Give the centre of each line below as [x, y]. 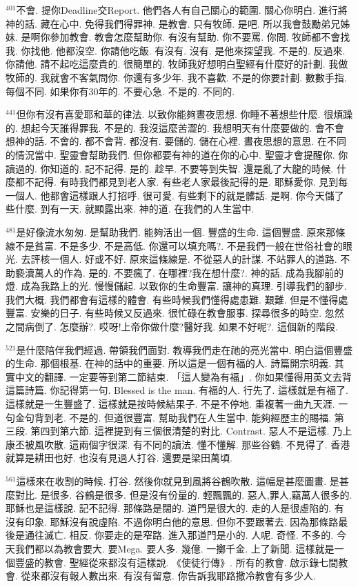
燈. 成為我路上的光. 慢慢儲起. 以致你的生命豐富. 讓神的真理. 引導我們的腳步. [176, 286]
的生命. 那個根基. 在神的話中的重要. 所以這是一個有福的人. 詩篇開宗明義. [169, 363]
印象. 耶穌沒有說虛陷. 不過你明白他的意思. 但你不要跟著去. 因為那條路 [181, 521]
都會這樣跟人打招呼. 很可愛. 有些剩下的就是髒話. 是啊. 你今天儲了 [197, 195]
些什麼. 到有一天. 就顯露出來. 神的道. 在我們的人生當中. [130, 209]
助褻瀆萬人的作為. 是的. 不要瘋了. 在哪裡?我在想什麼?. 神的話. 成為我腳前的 [175, 272]
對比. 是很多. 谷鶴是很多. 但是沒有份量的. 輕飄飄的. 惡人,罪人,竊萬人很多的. [183, 494]
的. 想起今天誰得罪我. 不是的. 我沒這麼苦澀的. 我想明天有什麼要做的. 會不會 [175, 127]
